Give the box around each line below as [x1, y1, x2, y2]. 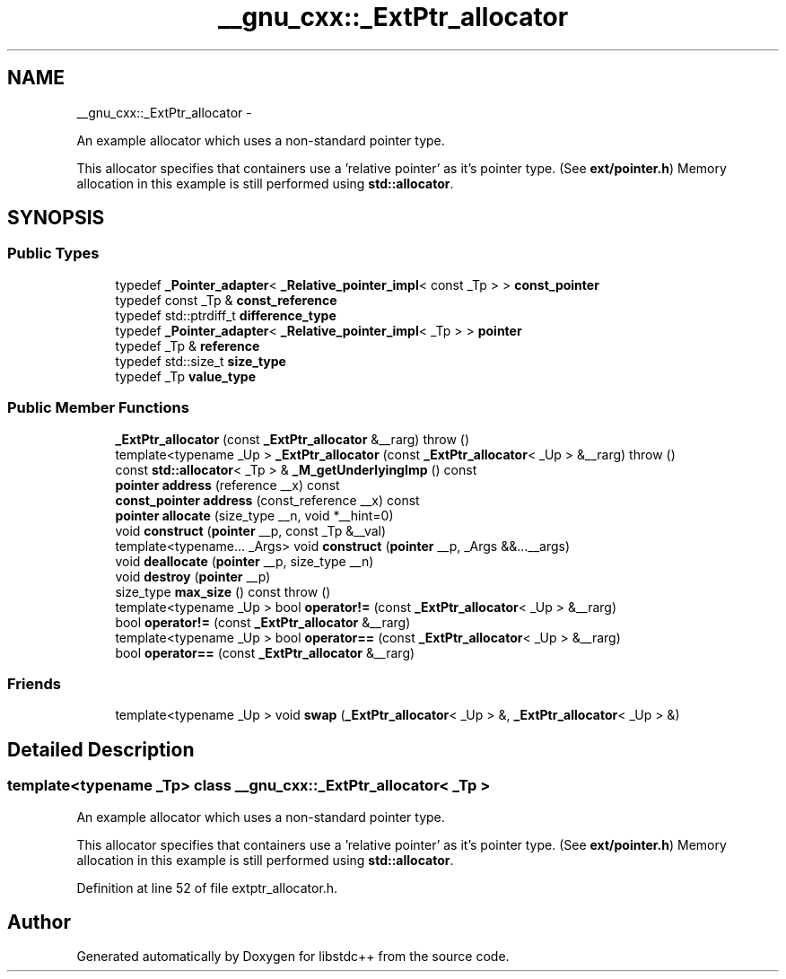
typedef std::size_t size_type [115, 353, 286, 369]
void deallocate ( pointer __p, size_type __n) [115, 553, 374, 569]
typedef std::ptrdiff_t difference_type [115, 307, 336, 323]
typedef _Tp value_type [115, 368, 256, 384]
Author [7, 910, 71, 933]
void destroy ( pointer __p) [115, 568, 271, 584]
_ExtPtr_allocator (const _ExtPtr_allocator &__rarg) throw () [115, 431, 470, 447]
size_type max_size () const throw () [115, 583, 331, 599]
